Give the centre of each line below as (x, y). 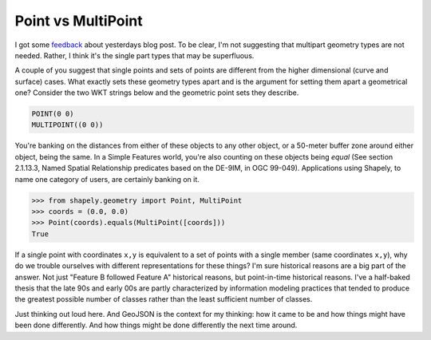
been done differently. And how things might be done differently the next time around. (156, 325)
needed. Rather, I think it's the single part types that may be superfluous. (134, 55)
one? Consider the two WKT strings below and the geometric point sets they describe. (157, 93)
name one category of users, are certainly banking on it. (107, 179)
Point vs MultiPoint (79, 21)
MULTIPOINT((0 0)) (67, 125)
